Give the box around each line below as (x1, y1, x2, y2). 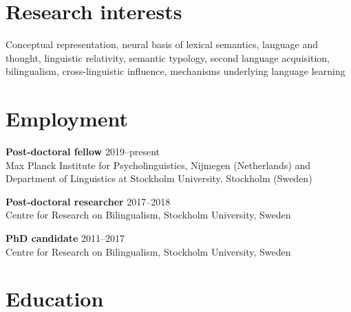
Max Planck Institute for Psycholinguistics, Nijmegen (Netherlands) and (6, 157, 311, 172)
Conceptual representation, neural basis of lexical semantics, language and (6, 37, 318, 52)
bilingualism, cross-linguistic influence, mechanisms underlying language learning (6, 64, 345, 78)
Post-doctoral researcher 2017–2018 (6, 194, 171, 208)
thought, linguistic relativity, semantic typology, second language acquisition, (6, 50, 330, 65)
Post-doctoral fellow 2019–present (6, 144, 160, 159)
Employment (6, 104, 129, 133)
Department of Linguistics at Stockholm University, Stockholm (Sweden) (6, 171, 312, 186)
